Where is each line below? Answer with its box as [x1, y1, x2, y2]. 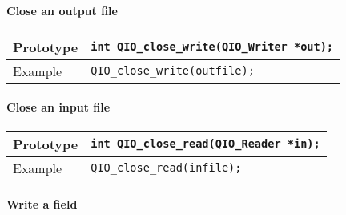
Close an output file [6, 2, 118, 18]
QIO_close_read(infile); [91, 161, 242, 175]
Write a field [6, 196, 78, 213]
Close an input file [6, 99, 111, 116]
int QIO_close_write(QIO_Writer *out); [91, 40, 334, 54]
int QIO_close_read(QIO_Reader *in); [91, 137, 320, 151]
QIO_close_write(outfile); [91, 64, 255, 78]
